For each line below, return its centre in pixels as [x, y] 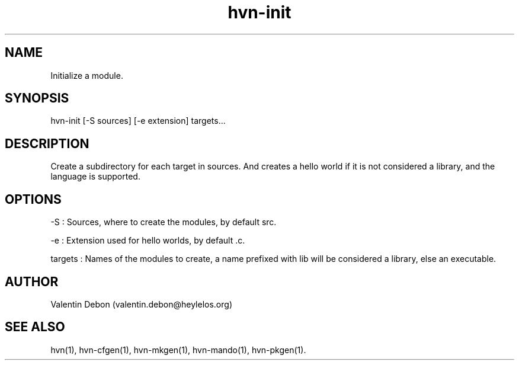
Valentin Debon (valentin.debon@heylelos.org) [141, 304]
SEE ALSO [35, 327]
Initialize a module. [87, 75]
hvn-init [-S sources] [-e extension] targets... [138, 121]
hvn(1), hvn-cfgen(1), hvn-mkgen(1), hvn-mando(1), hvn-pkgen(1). [178, 350]
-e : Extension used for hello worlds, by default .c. [148, 241]
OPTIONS [33, 199]
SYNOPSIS [37, 98]
